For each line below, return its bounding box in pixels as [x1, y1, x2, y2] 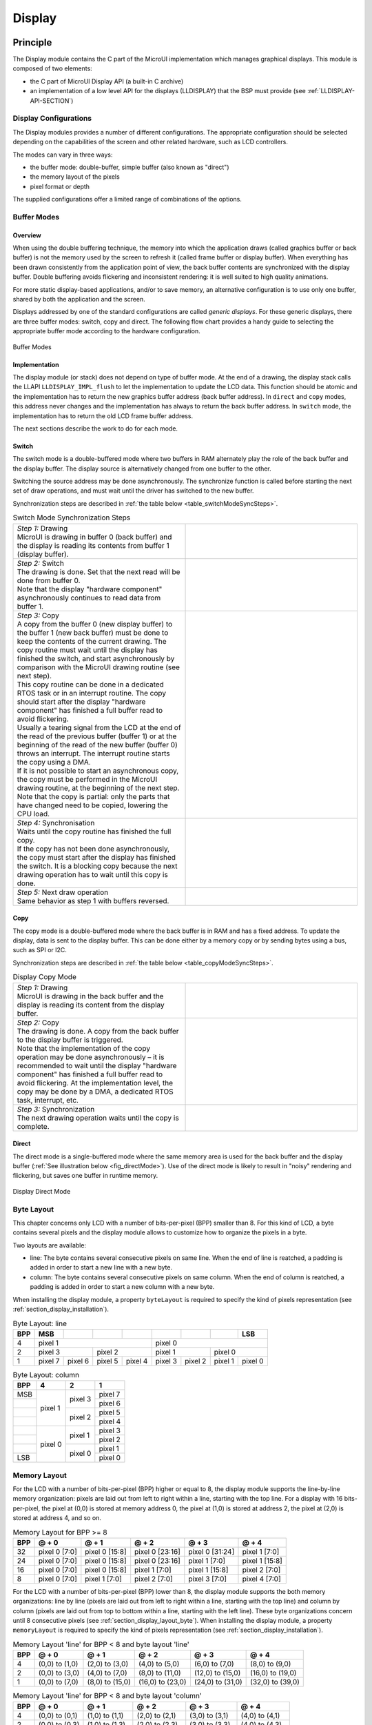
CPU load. [17, 809, 50, 818]
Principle [12, 37, 52, 48]
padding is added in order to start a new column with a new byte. [30, 1283, 215, 1291]
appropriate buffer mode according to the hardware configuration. [12, 327, 201, 335]
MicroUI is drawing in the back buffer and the [17, 991, 164, 1000]
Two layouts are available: [12, 1241, 86, 1249]
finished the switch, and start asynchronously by [17, 653, 175, 663]
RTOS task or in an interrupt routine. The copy [17, 688, 167, 698]
